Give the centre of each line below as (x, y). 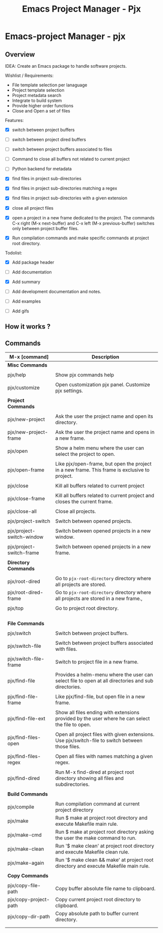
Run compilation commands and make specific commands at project (81, 238)
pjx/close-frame (26, 499)
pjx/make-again (26, 863)
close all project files (33, 208)
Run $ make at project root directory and (101, 818)
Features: (15, 120)
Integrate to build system (37, 100)
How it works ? (28, 327)
